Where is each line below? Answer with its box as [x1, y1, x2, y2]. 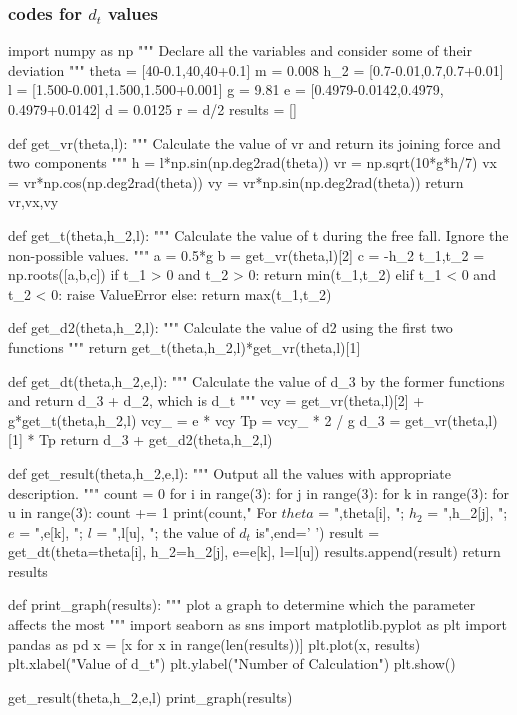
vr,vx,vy [8, 191, 59, 212]
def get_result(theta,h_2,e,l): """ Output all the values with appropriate [8, 462, 452, 483]
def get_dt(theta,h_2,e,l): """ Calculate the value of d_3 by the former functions [8, 370, 505, 391]
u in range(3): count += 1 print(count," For [8, 502, 277, 523]
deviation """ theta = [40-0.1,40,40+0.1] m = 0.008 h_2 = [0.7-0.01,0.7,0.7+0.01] [8, 59, 504, 80]
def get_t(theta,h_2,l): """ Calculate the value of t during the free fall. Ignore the [8, 224, 509, 245]
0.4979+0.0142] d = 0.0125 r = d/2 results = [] [8, 99, 297, 119]
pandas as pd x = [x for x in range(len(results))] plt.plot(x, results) [8, 633, 421, 654]
